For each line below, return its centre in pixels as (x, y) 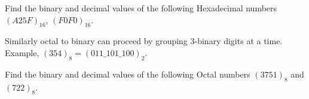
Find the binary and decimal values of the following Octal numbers (128, 74)
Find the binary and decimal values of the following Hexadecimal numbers (141, 8)
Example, (22, 52)
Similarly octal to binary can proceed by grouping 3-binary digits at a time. (144, 41)
